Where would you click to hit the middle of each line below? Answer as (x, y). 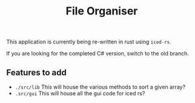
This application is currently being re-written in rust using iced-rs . (89, 42)
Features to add (36, 73)
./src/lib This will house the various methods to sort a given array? (100, 87)
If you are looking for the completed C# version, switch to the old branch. (98, 54)
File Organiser (102, 11)
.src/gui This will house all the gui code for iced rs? (80, 93)
